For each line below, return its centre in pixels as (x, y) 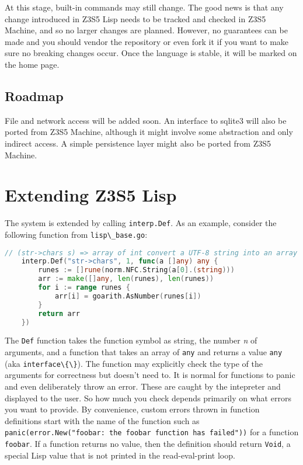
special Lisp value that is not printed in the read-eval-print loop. (120, 455)
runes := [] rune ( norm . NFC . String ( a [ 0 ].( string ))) (136, 270)
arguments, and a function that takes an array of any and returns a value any (144, 352)
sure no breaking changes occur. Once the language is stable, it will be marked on (151, 53)
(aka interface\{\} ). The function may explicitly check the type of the (134, 363)
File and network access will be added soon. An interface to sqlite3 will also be (146, 120)
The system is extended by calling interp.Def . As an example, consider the (141, 223)
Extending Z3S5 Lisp (91, 195)
